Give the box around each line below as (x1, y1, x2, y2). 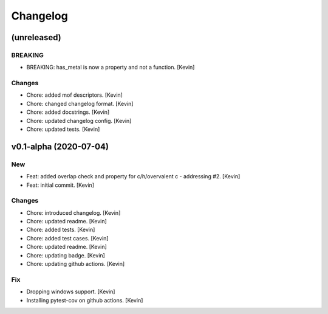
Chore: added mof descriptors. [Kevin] (26, 91, 123, 99)
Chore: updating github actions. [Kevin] (26, 260, 125, 268)
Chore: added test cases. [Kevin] (26, 234, 109, 242)
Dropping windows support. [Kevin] (26, 288, 115, 295)
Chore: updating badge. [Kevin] (26, 251, 106, 259)
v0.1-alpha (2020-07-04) (11, 141, 109, 152)
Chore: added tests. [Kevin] (26, 226, 95, 234)
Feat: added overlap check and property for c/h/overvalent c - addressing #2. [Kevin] (26, 173, 241, 180)
